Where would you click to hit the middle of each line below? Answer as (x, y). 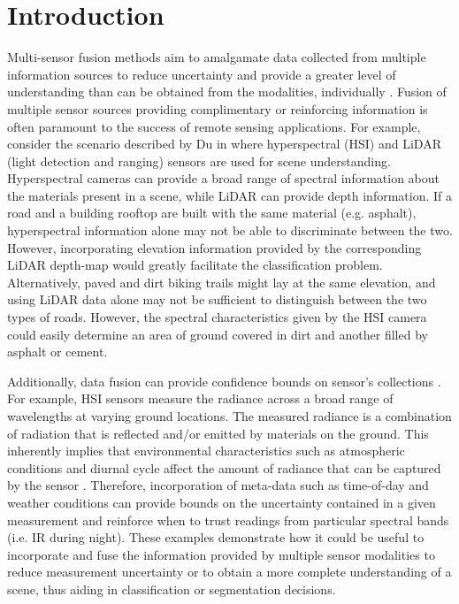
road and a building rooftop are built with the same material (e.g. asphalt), (212, 213)
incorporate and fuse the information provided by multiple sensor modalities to (221, 554)
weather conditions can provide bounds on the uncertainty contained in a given (222, 502)
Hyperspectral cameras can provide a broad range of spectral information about (224, 178)
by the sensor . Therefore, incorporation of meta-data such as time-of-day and (218, 485)
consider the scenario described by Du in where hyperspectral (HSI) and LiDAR (224, 144)
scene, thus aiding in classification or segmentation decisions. (172, 589)
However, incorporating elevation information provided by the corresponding (214, 247)
